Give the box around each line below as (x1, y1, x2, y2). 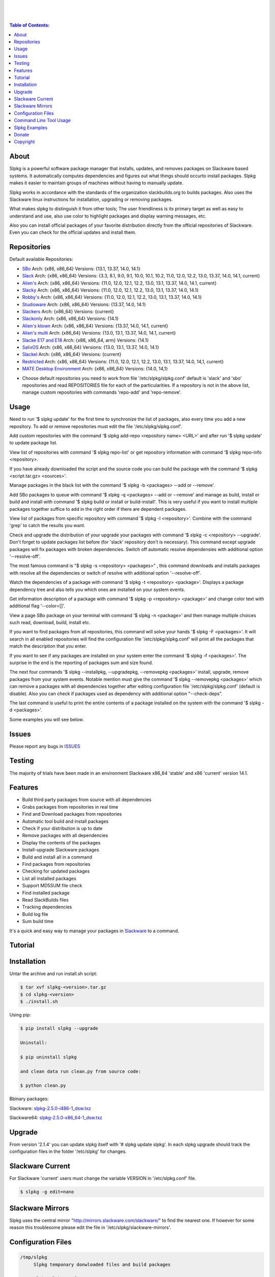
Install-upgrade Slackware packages (22, 847, 99, 853)
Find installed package (22, 889, 70, 896)
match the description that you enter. (9, 643, 87, 649)
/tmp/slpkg (20, 1255, 47, 1260)
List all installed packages (22, 875, 76, 881)
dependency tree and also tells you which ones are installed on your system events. (9, 586, 185, 593)
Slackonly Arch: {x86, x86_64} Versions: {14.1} (22, 316, 119, 322)
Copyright (14, 138, 35, 145)
